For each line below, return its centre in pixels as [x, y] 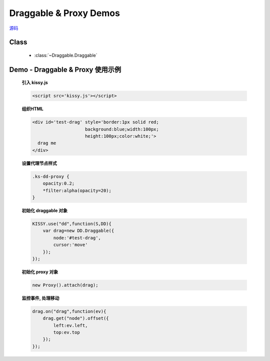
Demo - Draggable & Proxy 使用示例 [65, 69]
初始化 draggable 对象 [44, 211]
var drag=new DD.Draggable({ [78, 231]
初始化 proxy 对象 [40, 272]
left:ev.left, [70, 325]
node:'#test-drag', [77, 238]
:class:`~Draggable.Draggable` [66, 55]
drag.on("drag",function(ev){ [69, 311]
